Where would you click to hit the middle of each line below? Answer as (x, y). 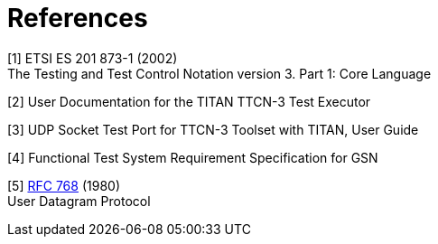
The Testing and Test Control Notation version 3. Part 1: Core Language (219, 73)
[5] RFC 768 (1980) (64, 185)
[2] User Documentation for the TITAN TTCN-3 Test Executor (189, 101)
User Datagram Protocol (79, 201)
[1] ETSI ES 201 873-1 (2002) (93, 58)
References (78, 18)
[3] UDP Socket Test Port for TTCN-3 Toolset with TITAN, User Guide (213, 129)
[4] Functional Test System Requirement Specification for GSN (193, 157)
